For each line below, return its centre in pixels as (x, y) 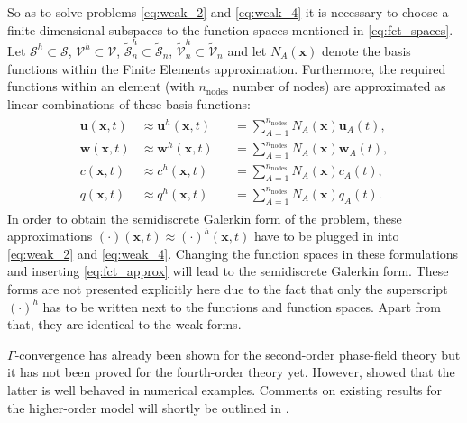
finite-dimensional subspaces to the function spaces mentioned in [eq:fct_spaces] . (230, 29)
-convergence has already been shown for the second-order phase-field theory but (238, 354)
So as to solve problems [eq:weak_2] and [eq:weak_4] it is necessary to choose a (228, 12)
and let (247, 50)
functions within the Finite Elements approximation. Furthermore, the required (227, 68)
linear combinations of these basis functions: (129, 103)
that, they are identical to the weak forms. (124, 324)
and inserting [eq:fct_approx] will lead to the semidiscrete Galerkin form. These (228, 271)
